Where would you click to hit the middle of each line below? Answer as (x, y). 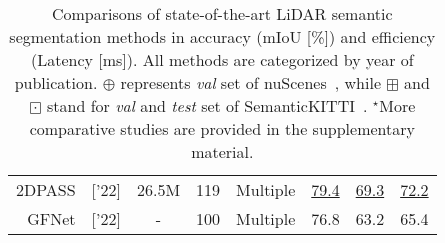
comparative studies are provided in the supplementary (222, 128)
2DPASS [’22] (68, 189)
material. (222, 151)
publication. (56, 82)
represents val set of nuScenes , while (251, 82)
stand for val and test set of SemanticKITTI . (207, 105)
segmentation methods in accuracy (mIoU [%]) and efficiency (222, 36)
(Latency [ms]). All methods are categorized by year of (222, 59)
